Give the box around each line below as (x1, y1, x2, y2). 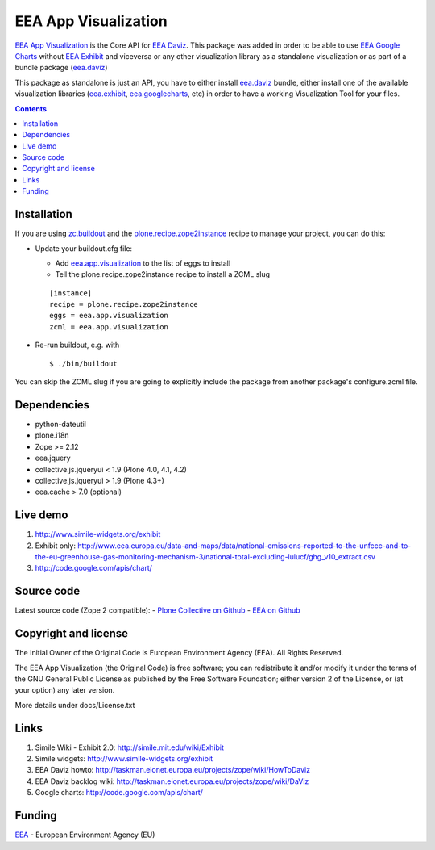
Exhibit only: (35, 541, 77, 551)
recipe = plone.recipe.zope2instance (49, 299, 199, 309)
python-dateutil (35, 419, 87, 429)
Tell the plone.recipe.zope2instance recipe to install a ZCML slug (55, 270, 270, 279)
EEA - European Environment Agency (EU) (14, 830, 155, 840)
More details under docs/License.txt (14, 700, 135, 710)
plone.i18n (35, 430, 69, 440)
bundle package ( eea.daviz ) (14, 63, 108, 73)
